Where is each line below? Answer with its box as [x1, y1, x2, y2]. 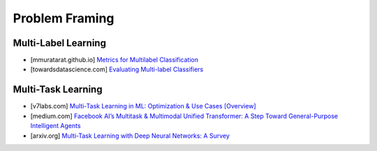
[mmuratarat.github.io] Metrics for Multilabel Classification [30, 56, 199, 64]
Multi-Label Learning [13, 37, 106, 49]
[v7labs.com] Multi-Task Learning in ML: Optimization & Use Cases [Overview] [30, 102, 256, 110]
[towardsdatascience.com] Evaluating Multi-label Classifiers [30, 65, 204, 73]
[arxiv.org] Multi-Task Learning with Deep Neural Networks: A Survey [30, 131, 230, 140]
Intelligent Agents [30, 122, 81, 130]
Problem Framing [13, 10, 114, 26]
